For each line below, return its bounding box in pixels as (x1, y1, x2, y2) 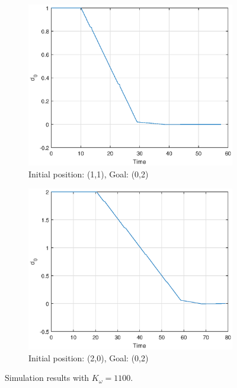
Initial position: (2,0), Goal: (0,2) (28, 351, 149, 364)
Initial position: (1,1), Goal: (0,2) (28, 168, 149, 180)
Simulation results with (5, 371, 89, 384)
